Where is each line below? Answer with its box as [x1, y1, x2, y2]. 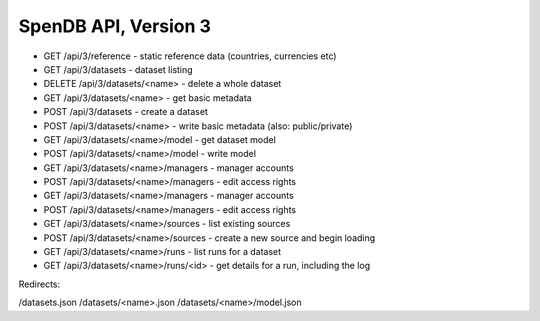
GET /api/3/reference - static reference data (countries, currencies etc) [43, 50, 337, 62]
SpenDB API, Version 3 [18, 15, 212, 37]
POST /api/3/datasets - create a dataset [43, 106, 209, 118]
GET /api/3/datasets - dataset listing [43, 63, 194, 75]
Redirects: [18, 278, 60, 290]
